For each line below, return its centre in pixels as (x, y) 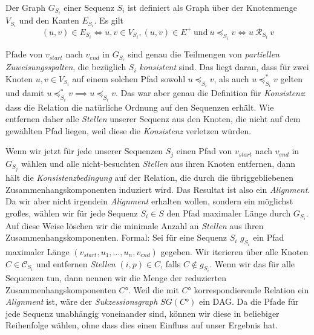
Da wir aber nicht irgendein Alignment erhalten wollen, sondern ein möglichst (149, 201)
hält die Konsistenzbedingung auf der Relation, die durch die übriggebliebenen (150, 177)
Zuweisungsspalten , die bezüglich (66, 67)
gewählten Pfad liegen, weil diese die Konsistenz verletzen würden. (129, 130)
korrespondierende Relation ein (251, 289)
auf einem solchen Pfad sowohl (129, 78)
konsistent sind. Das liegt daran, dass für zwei (224, 67)
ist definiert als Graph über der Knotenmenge (212, 7)
